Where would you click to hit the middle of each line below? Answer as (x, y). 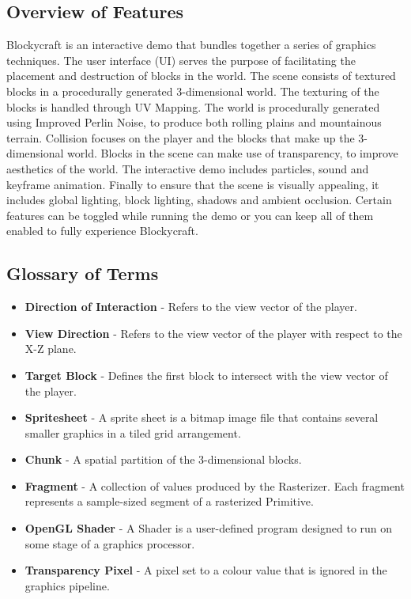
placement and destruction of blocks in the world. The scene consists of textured (201, 76)
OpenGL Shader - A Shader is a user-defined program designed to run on (209, 528)
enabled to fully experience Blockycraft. (102, 231)
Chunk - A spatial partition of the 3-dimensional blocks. (163, 459)
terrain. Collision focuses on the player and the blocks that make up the (181, 137)
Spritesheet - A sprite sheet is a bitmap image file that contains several (202, 417)
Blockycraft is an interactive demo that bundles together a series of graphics (191, 45)
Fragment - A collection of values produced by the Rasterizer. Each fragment (215, 485)
